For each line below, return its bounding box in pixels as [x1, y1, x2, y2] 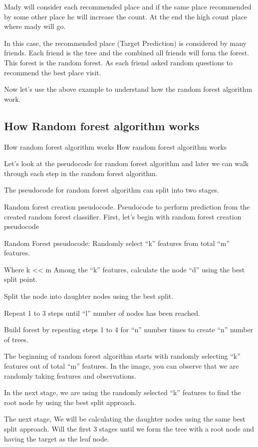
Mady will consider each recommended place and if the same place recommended [4, 1, 252, 11]
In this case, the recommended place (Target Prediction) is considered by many [4, 37, 247, 48]
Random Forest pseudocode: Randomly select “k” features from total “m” [4, 237, 230, 248]
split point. [4, 274, 37, 284]
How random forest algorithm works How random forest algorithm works [4, 141, 227, 152]
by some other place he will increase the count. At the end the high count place [4, 11, 248, 21]
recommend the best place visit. [4, 67, 101, 77]
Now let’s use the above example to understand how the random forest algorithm [4, 84, 253, 94]
